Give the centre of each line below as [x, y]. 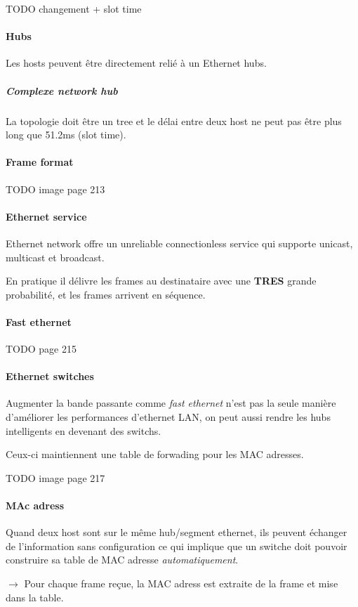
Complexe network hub [62, 90]
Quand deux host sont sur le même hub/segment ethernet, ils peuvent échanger [177, 532]
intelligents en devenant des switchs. [84, 430]
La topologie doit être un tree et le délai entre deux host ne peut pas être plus [174, 120]
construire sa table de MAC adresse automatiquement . [122, 560]
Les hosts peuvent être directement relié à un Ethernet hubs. [136, 63]
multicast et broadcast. [55, 257]
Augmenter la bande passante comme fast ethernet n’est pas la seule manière [171, 403]
